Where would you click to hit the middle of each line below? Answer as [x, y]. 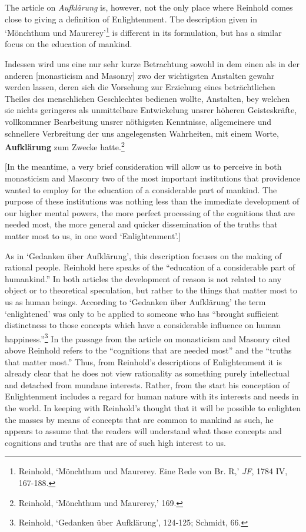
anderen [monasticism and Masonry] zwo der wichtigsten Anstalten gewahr [140, 75]
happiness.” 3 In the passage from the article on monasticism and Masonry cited [147, 338]
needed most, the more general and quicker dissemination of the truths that [141, 224]
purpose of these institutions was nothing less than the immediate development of [152, 201]
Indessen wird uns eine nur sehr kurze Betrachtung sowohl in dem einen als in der [152, 64]
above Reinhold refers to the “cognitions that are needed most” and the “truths [148, 350]
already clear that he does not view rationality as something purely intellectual [147, 373]
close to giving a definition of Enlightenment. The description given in [131, 19]
